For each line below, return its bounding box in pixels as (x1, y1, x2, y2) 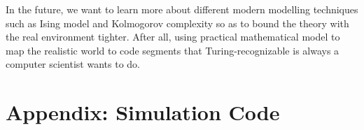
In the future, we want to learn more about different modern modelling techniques (6, 2, 358, 16)
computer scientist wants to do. (6, 57, 140, 71)
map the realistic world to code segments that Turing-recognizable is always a (6, 43, 339, 57)
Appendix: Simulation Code (6, 98, 280, 127)
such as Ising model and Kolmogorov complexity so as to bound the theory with (6, 15, 349, 30)
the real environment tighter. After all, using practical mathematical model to (6, 29, 340, 44)
